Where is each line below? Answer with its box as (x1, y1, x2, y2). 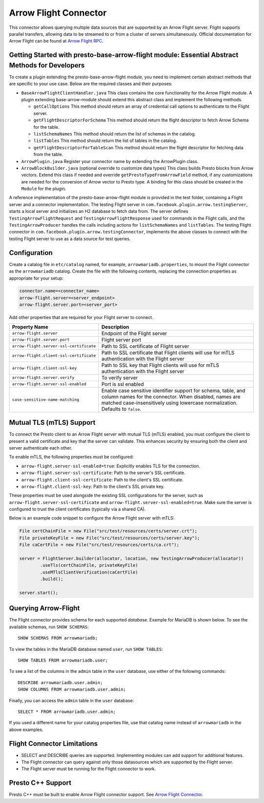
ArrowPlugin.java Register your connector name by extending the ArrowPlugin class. (21, 158, 199, 164)
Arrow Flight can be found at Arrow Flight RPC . (9, 38, 104, 44)
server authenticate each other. (9, 445, 73, 451)
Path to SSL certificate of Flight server (101, 343, 189, 349)
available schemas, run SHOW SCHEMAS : (9, 624, 89, 630)
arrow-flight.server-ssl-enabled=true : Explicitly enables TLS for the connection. (21, 463, 200, 469)
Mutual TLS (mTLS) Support (9, 418, 96, 427)
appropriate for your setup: (9, 275, 64, 281)
